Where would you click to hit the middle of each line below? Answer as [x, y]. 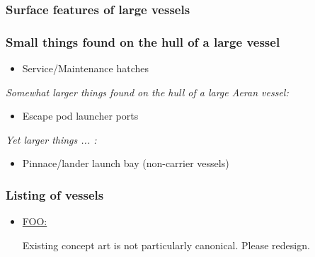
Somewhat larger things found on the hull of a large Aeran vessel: [147, 92]
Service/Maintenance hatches [86, 68]
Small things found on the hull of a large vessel [143, 41]
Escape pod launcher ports [80, 116]
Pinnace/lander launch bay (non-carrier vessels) [126, 163]
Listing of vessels [55, 194]
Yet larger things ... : [51, 139]
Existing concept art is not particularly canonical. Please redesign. [166, 245]
